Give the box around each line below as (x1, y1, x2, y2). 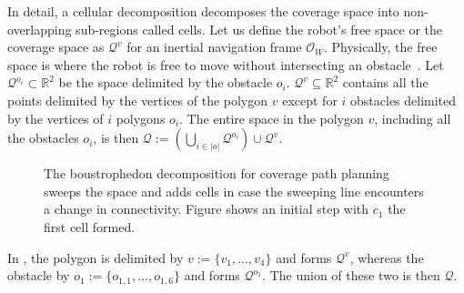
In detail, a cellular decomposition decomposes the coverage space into (7, 2, 399, 20)
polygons (116, 108, 166, 127)
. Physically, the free (323, 37, 438, 56)
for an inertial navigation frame (126, 37, 302, 56)
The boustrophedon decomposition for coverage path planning (44, 164, 389, 183)
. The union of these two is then (262, 266, 440, 285)
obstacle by (7, 266, 70, 285)
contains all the (342, 73, 429, 92)
